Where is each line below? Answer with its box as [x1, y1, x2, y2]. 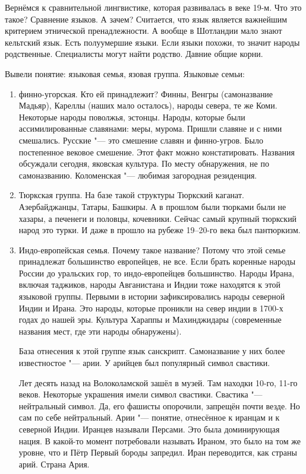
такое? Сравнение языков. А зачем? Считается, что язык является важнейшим [5, 12, 288, 25]
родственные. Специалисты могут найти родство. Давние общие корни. [5, 47, 263, 60]
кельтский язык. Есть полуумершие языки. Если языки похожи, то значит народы [5, 36, 300, 48]
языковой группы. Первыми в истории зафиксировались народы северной [18, 290, 285, 303]
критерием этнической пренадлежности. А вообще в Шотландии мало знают [5, 24, 282, 37]
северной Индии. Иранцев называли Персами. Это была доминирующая [18, 423, 280, 435]
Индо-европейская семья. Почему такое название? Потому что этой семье [18, 243, 286, 256]
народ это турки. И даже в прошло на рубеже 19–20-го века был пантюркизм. [18, 224, 301, 236]
